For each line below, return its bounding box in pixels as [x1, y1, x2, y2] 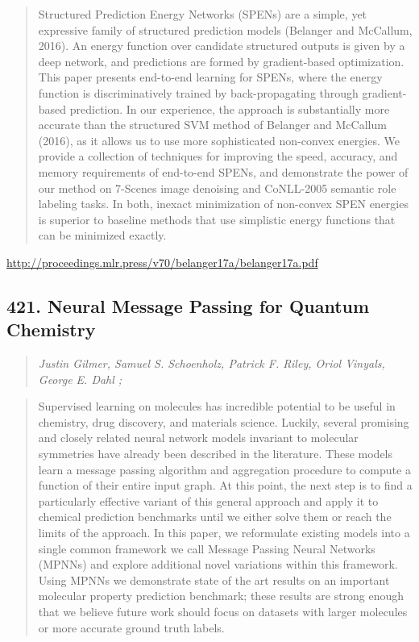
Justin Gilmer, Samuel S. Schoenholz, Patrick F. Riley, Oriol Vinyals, [38, 355, 385, 372]
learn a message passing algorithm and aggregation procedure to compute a [38, 461, 411, 477]
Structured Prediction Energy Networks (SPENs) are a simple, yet [38, 6, 367, 22]
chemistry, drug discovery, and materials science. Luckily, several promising [38, 413, 409, 430]
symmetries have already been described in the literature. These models [38, 445, 393, 462]
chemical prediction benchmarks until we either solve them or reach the [38, 508, 392, 525]
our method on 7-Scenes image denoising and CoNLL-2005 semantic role [38, 179, 396, 196]
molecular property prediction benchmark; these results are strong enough [38, 587, 404, 604]
